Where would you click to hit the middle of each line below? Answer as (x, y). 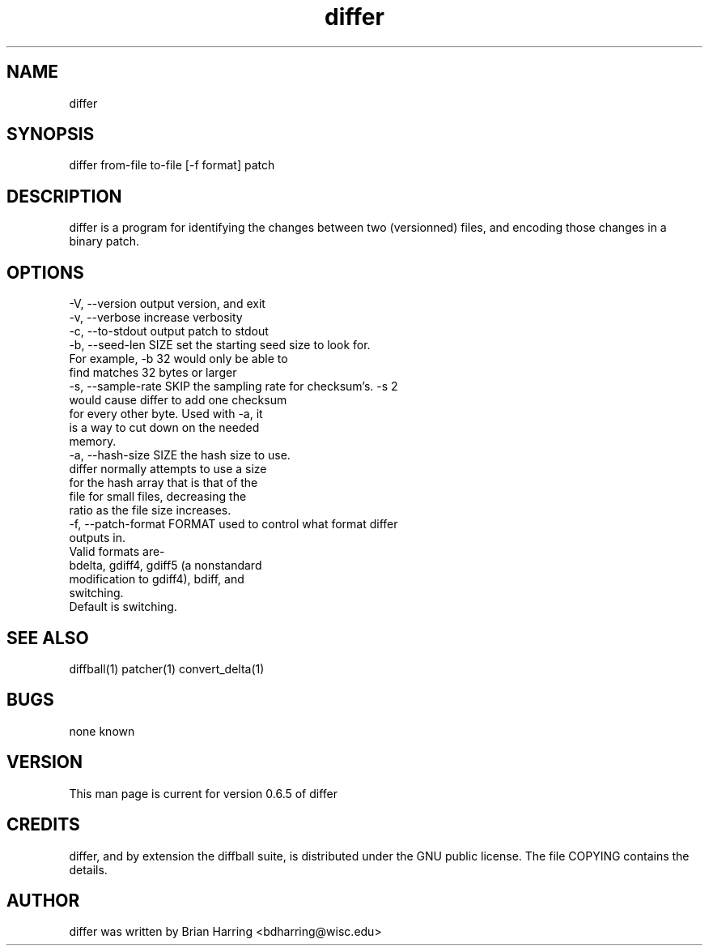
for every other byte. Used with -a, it (166, 414)
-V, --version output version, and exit (167, 304)
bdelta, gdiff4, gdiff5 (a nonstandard (166, 566)
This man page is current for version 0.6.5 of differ (204, 793)
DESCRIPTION (64, 196)
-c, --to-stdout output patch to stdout (169, 331)
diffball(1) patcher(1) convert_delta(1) (167, 668)
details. (88, 869)
